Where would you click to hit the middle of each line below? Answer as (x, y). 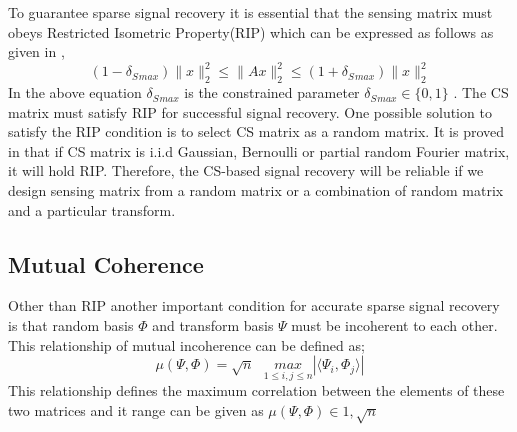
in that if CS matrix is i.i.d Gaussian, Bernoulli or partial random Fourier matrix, (259, 150)
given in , (36, 51)
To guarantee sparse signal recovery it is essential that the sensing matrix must (250, 12)
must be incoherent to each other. (394, 325)
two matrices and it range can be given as (136, 410)
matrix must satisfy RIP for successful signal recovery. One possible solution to (250, 111)
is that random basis (71, 325)
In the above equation (75, 92)
